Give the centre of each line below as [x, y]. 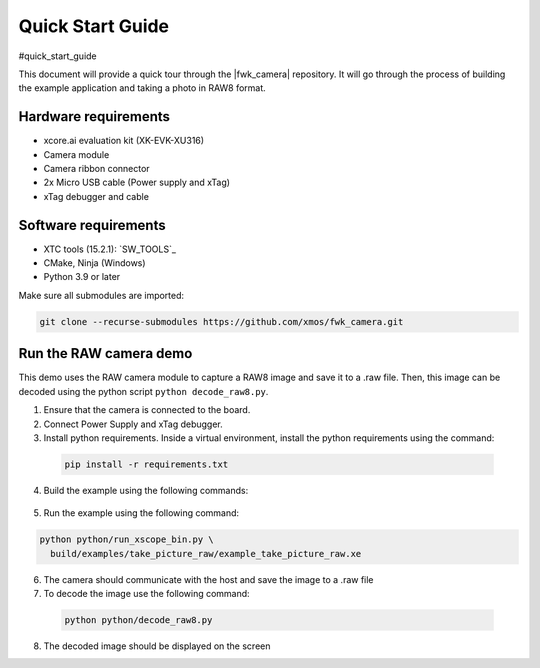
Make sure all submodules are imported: [101, 295]
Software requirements [92, 225]
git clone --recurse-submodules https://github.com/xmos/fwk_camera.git [221, 321]
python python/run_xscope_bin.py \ [126, 539]
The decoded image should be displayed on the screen [157, 646]
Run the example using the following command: [141, 513]
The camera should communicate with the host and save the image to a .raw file [208, 579]
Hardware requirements [94, 116]
